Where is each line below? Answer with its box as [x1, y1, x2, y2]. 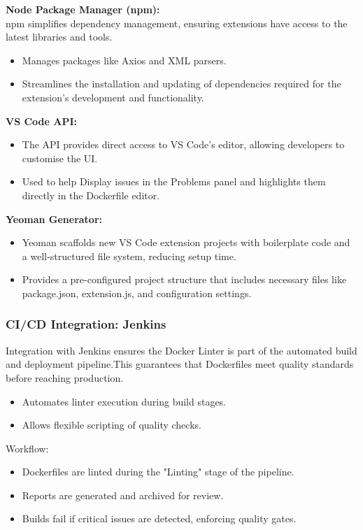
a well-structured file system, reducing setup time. [22, 248, 236, 263]
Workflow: [6, 441, 49, 455]
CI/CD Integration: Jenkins [6, 315, 166, 333]
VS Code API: [6, 113, 78, 128]
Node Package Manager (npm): [6, 2, 160, 16]
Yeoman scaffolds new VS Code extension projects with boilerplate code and [22, 235, 350, 250]
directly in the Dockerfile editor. [22, 187, 160, 202]
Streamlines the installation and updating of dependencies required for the [22, 76, 341, 91]
